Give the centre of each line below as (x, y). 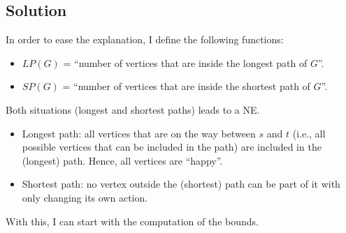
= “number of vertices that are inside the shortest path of (186, 86)
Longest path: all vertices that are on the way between (139, 133)
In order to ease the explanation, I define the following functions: (145, 39)
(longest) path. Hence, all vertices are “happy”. (122, 160)
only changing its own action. (85, 197)
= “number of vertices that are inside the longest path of (185, 62)
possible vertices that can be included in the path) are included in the (172, 147)
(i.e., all (309, 133)
